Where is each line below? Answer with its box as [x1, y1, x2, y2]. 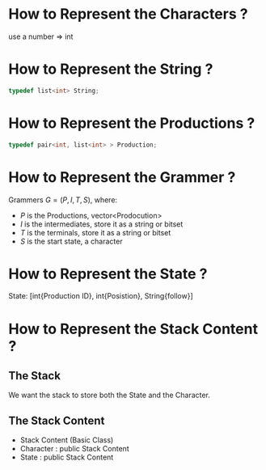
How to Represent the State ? [8, 265, 208, 283]
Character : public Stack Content [19, 444, 129, 454]
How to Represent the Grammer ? [8, 167, 236, 186]
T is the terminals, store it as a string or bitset [19, 227, 171, 237]
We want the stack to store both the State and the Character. [8, 390, 210, 400]
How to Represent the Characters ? [8, 5, 248, 23]
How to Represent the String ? [8, 60, 213, 78]
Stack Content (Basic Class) [19, 435, 114, 445]
